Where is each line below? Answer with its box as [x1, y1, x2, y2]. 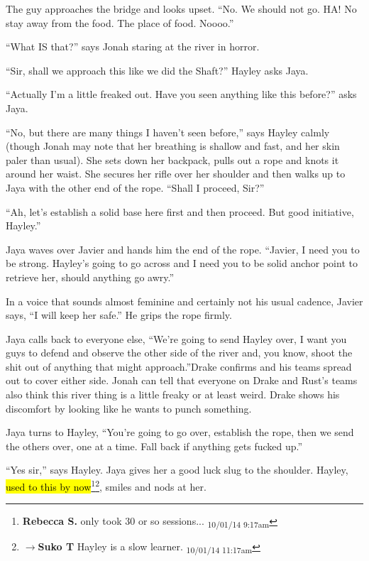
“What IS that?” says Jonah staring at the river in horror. [6, 39, 260, 54]
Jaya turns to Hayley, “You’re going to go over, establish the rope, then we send [6, 425, 354, 440]
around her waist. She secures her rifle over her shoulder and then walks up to [6, 166, 346, 181]
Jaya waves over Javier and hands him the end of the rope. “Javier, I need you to [6, 241, 360, 256]
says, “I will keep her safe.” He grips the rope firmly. [6, 307, 232, 322]
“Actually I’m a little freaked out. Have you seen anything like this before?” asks [6, 87, 357, 102]
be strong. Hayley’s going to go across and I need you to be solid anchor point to [6, 256, 358, 271]
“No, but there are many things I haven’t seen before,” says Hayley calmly [6, 124, 330, 139]
